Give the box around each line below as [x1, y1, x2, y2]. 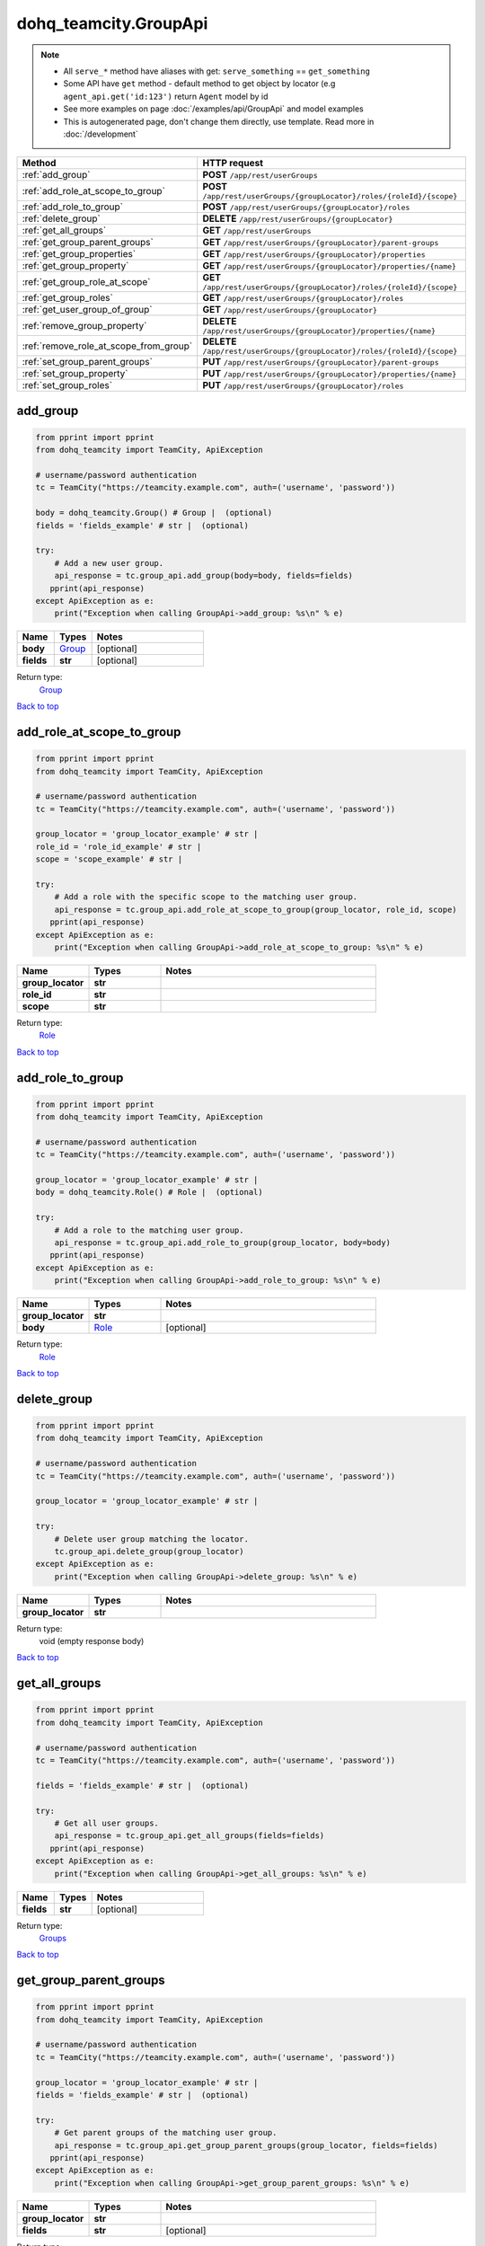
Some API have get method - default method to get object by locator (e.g [63, 78, 336, 89]
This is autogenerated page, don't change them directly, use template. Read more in [63, 116, 375, 127]
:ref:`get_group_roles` [22, 292, 114, 305]
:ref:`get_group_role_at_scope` [22, 275, 151, 287]
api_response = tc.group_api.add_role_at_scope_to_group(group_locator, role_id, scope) [54, 904, 457, 915]
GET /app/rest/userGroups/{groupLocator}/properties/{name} [202, 260, 457, 272]
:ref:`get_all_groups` [22, 225, 107, 237]
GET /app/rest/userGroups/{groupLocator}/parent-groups [202, 236, 439, 249]
